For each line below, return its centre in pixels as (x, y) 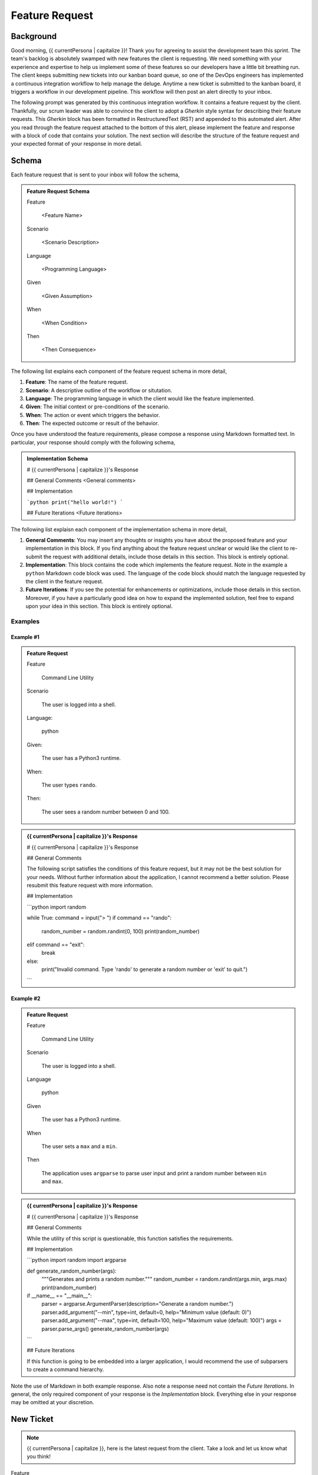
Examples (25, 621)
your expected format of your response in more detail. (77, 144)
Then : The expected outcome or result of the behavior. (92, 423)
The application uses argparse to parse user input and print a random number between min (154, 1173)
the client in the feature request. (64, 581)
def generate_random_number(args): (72, 1271)
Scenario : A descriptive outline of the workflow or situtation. (99, 390)
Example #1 (25, 637)
